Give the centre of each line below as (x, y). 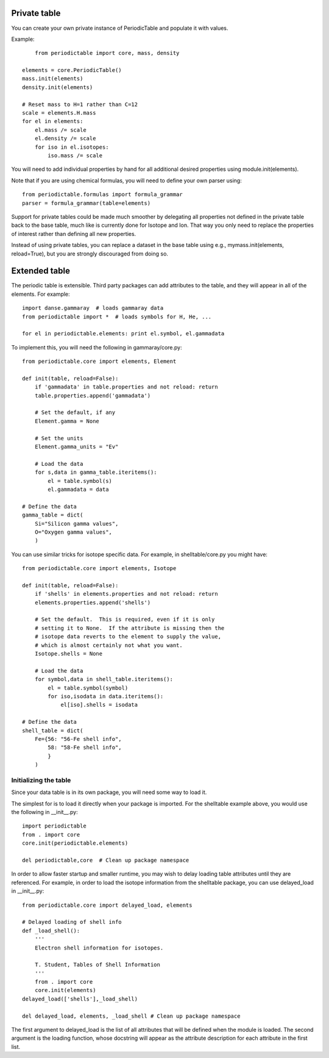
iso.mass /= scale (75, 155)
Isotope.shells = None (69, 654)
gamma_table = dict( (53, 515)
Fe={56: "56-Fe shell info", (78, 739)
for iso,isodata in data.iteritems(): (106, 696)
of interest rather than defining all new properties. (74, 234)
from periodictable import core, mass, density (107, 53)
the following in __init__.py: (45, 812)
